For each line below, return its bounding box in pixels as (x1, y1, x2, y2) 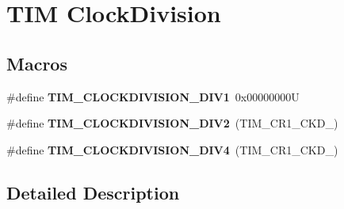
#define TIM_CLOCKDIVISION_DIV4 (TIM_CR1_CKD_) (6, 141, 338, 158)
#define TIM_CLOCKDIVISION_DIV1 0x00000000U (6, 88, 300, 104)
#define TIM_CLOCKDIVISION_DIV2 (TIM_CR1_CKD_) (6, 115, 338, 131)
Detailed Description (6, 180, 180, 204)
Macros (6, 51, 67, 75)
